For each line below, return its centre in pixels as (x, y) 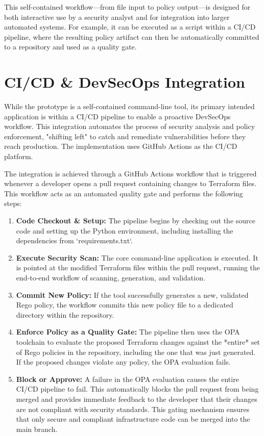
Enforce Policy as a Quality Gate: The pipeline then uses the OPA (128, 332)
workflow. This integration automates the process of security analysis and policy (130, 126)
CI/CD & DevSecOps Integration (125, 82)
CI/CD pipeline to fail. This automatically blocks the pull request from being (137, 389)
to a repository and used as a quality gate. (70, 47)
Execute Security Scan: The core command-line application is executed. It (137, 257)
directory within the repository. (65, 314)
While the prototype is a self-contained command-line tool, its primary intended (129, 106)
